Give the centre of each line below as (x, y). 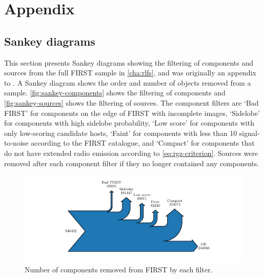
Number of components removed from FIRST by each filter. (119, 270)
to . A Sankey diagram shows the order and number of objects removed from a (128, 82)
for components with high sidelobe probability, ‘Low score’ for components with (129, 123)
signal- (249, 133)
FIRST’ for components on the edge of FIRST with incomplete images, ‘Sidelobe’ (132, 113)
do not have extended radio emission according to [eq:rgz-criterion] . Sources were (131, 153)
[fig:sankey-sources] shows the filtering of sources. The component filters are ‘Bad (131, 102)
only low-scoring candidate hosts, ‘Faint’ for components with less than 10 (121, 133)
